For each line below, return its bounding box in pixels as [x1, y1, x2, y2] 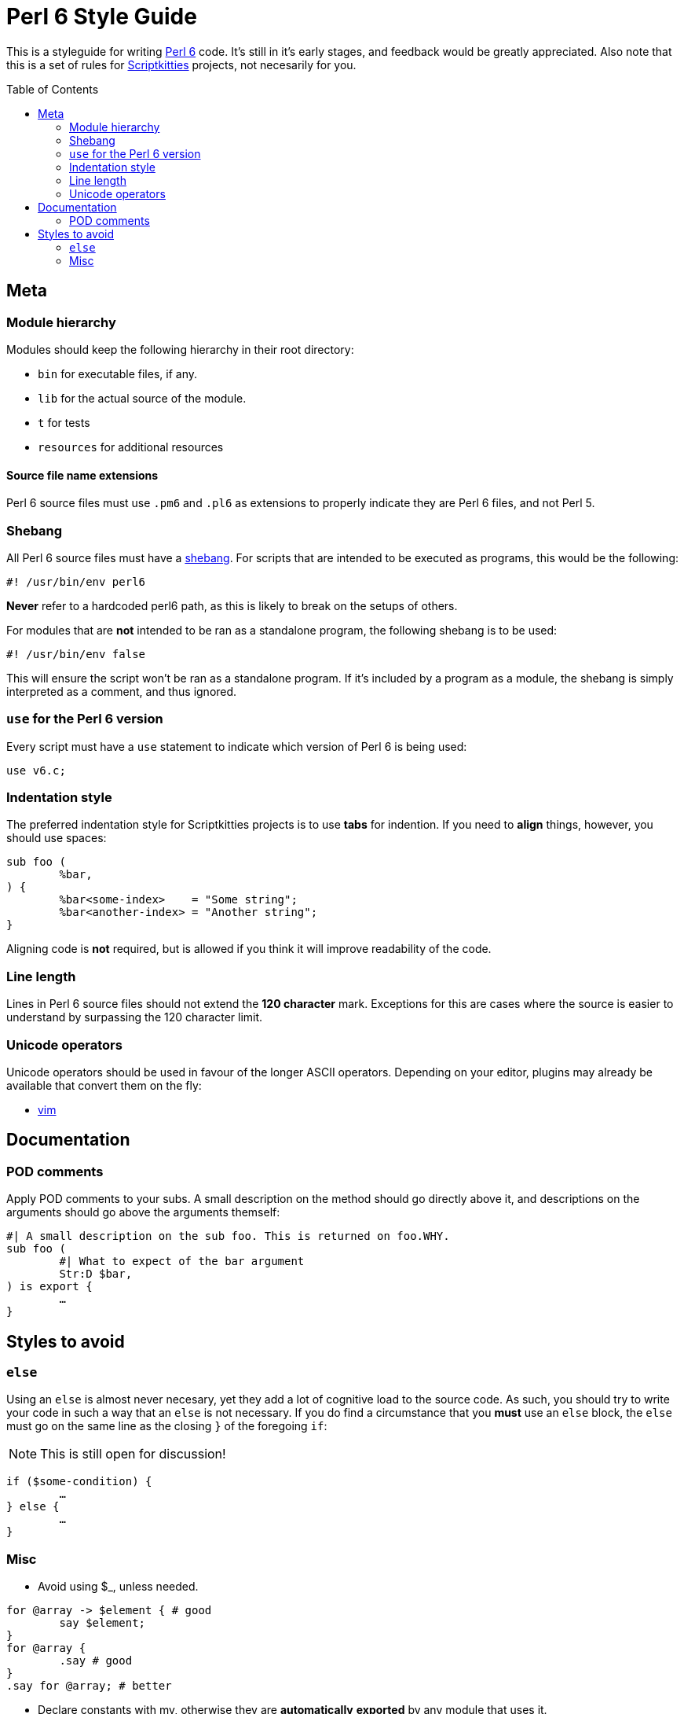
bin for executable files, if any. [38, 366, 198, 381]
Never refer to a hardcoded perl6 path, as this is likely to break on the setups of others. [6, 598, 458, 612]
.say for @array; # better [6, 1679, 172, 1693]
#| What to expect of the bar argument [59, 1255, 305, 1268]
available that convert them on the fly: [6, 1078, 202, 1092]
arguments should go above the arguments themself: [6, 1205, 280, 1219]
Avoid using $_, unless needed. [38, 1580, 199, 1594]
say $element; [59, 1617, 146, 1630]
